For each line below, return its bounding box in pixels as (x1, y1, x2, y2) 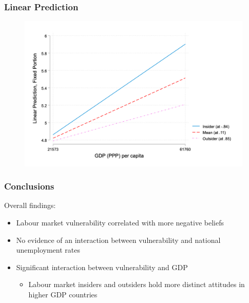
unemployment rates (16, 244, 80, 255)
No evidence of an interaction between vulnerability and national (16, 234, 221, 245)
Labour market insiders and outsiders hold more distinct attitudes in (28, 279, 245, 290)
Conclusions (4, 180, 54, 193)
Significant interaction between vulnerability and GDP (16, 261, 188, 272)
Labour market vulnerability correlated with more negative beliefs (16, 217, 224, 228)
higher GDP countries (28, 289, 98, 299)
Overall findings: (4, 200, 56, 211)
